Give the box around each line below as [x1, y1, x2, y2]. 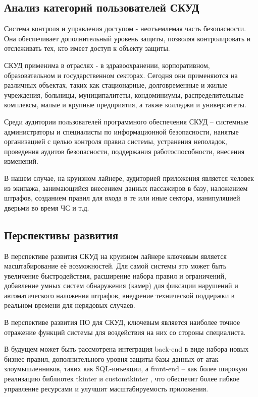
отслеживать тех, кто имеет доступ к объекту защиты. [4, 43, 170, 53]
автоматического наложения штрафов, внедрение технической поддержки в [4, 290, 235, 300]
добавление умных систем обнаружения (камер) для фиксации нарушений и [4, 280, 238, 291]
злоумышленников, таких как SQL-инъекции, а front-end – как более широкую [4, 363, 247, 374]
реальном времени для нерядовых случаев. [4, 300, 135, 310]
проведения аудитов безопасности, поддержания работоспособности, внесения [4, 146, 245, 156]
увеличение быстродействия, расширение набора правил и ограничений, [4, 270, 226, 281]
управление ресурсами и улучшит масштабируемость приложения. [4, 383, 209, 393]
